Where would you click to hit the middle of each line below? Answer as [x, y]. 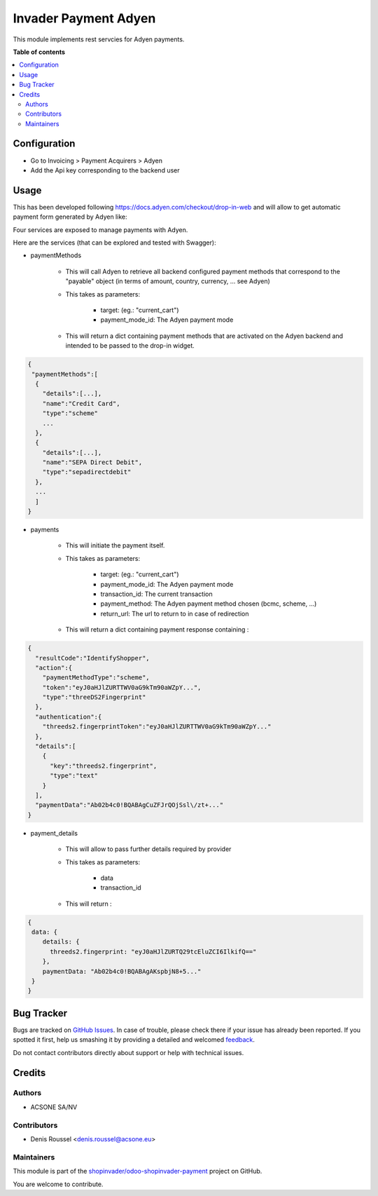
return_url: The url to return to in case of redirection [175, 613]
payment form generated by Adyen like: [70, 217]
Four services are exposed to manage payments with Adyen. [100, 230]
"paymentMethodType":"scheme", [96, 678]
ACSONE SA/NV [54, 1107]
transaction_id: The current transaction [156, 594]
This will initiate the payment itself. [115, 545]
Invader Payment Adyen [84, 18]
